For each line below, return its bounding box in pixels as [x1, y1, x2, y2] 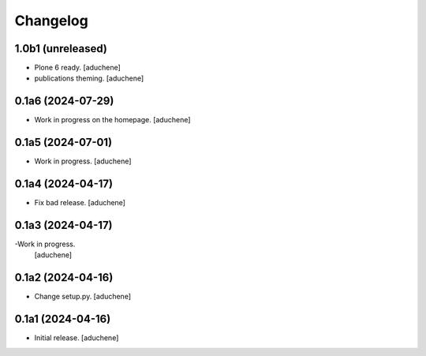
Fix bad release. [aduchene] [34, 198, 126, 208]
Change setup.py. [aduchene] [34, 292, 132, 302]
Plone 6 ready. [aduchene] [34, 63, 121, 73]
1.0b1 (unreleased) [14, 42, 108, 55]
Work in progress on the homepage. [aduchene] [34, 115, 191, 125]
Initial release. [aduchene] [34, 333, 119, 343]
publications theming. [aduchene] [34, 73, 144, 83]
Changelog [14, 12, 88, 29]
